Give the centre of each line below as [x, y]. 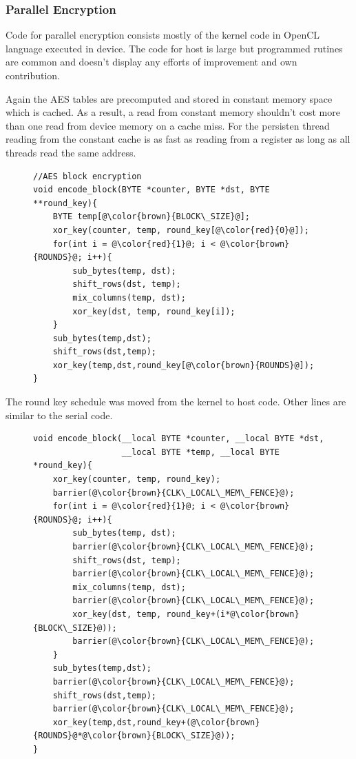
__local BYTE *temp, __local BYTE [200, 452]
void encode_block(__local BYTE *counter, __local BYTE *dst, [179, 439]
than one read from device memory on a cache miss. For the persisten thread [168, 125]
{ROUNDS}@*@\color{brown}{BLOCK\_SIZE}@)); [134, 736]
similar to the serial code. [59, 415]
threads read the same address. [71, 152]
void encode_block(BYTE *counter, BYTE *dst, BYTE [151, 190]
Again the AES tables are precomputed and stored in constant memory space [169, 98]
